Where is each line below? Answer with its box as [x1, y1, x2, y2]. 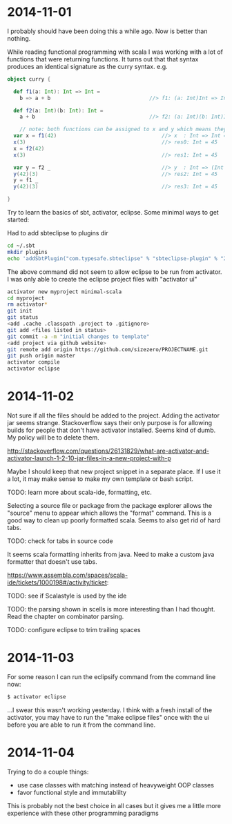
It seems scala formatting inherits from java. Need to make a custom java [7, 550, 215, 558]
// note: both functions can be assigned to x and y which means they [19, 126, 227, 133]
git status [7, 314, 39, 321]
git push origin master [7, 353, 76, 360]
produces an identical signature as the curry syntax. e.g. [7, 62, 168, 70]
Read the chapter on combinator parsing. [7, 612, 124, 620]
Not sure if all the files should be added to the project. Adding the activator [7, 411, 220, 420]
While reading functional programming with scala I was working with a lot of [7, 48, 223, 56]
